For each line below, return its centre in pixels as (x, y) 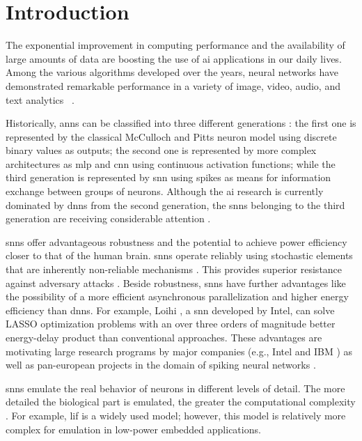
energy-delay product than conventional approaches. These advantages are (164, 337)
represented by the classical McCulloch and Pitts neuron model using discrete (171, 136)
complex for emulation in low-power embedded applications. (133, 429)
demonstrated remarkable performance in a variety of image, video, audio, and (173, 85)
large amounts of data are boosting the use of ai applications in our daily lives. (174, 58)
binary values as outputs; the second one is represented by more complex (161, 150)
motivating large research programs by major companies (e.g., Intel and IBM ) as (179, 351)
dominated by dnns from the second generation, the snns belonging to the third (175, 204)
